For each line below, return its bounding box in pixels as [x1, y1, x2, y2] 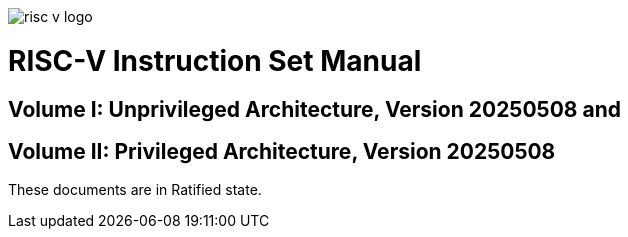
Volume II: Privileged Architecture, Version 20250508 [8, 138, 556, 164]
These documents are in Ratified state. [8, 181, 262, 199]
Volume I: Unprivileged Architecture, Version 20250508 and [8, 96, 621, 122]
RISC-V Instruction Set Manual [8, 43, 422, 78]
